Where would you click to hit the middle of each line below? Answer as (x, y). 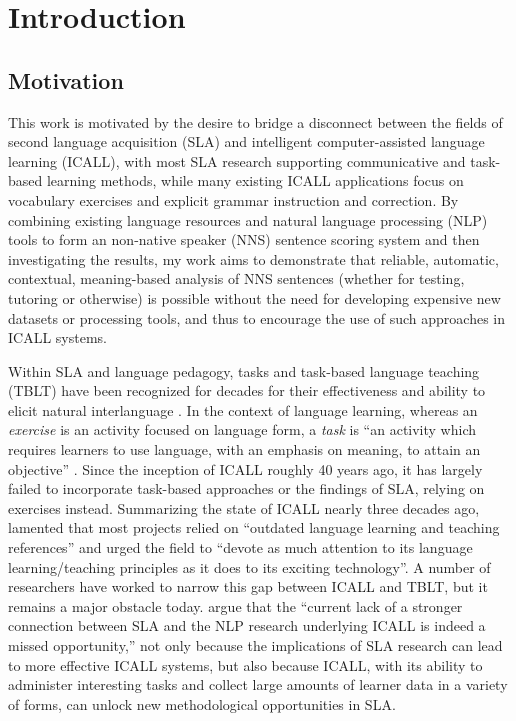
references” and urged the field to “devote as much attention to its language (240, 547)
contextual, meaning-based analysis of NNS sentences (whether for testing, (236, 278)
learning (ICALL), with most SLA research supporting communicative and (237, 160)
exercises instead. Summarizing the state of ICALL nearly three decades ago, (244, 507)
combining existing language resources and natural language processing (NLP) (248, 219)
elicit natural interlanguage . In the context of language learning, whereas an (243, 409)
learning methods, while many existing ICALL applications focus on (255, 180)
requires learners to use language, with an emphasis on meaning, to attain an (244, 449)
